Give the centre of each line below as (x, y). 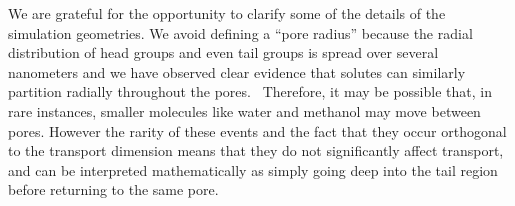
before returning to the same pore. (113, 189)
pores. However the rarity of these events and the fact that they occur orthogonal (257, 130)
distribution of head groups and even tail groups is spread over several (223, 52)
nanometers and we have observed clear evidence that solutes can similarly (237, 71)
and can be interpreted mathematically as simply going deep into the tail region (253, 169)
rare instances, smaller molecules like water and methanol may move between (244, 110)
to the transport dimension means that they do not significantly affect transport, (256, 150)
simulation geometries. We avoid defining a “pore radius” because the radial (240, 32)
